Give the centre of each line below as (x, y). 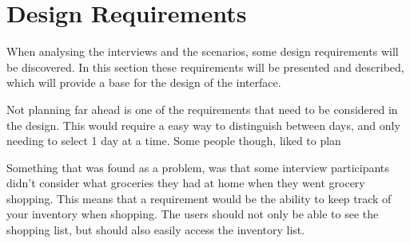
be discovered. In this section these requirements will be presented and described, (205, 67)
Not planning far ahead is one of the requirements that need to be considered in (202, 109)
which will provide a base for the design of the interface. (144, 82)
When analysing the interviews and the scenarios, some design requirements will (203, 51)
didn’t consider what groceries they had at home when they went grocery (186, 183)
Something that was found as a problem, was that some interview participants (198, 167)
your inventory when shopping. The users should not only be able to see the (193, 214)
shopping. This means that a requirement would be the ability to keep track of (199, 198)
